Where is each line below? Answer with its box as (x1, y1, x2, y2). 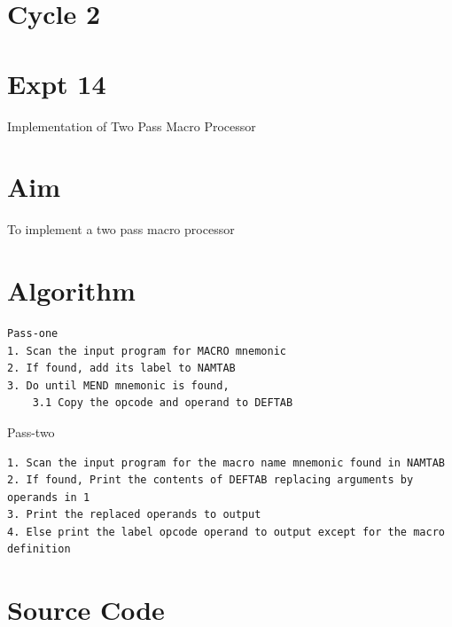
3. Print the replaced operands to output (7, 508, 261, 521)
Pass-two (7, 422, 55, 441)
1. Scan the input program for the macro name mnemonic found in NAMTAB (7, 456, 445, 469)
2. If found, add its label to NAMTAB (7, 362, 236, 375)
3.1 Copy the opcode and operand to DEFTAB (32, 396, 293, 410)
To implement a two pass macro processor (7, 220, 235, 239)
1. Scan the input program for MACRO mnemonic (7, 344, 286, 357)
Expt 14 (7, 65, 106, 101)
